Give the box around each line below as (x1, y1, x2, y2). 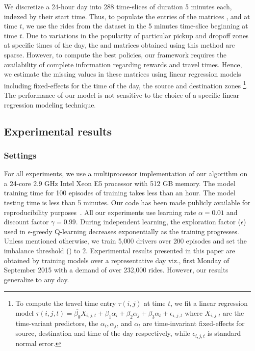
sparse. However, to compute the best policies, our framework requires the (4, 49, 227, 59)
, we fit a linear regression (170, 298, 248, 308)
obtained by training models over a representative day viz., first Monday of (4, 255, 229, 265)
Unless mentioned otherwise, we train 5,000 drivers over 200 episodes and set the (4, 236, 247, 246)
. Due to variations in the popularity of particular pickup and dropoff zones (22, 30, 249, 40)
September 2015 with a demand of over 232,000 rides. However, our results (4, 265, 229, 275)
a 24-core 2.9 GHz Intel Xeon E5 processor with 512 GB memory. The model (4, 178, 235, 188)
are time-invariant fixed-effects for (143, 318, 245, 328)
